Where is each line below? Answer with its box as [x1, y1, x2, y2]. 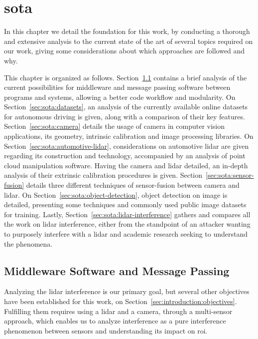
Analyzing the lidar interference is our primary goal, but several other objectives [4, 286, 250, 297]
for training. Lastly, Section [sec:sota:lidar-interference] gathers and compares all [4, 209, 251, 219]
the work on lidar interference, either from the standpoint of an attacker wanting [4, 219, 251, 229]
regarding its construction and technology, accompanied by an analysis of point [4, 150, 246, 161]
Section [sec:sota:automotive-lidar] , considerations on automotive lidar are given [4, 140, 249, 151]
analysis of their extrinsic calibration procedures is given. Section [4, 170, 203, 180]
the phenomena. [4, 238, 53, 249]
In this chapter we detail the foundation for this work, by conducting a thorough [4, 26, 250, 36]
